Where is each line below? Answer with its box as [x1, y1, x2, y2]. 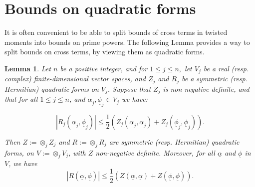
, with [68, 147, 86, 158]
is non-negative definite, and [163, 83, 250, 94]
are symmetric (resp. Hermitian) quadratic [109, 136, 240, 147]
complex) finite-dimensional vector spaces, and [4, 73, 146, 84]
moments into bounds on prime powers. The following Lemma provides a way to [4, 36, 250, 47]
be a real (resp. [203, 63, 249, 73]
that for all [4, 94, 38, 104]
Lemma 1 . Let [4, 63, 51, 73]
